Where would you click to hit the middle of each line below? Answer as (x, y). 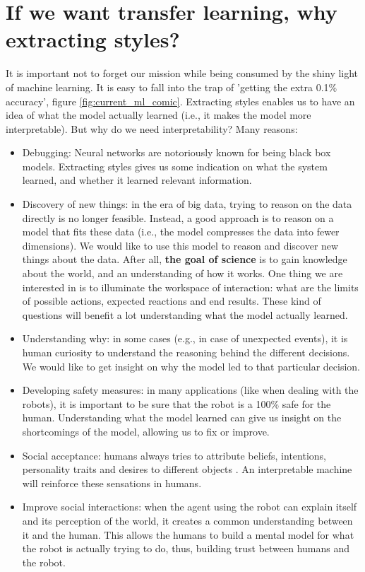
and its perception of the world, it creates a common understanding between (187, 520)
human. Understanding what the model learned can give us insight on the (182, 418)
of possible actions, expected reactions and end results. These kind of (172, 301)
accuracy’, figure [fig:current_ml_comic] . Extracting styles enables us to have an (180, 101)
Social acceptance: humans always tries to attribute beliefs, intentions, (174, 455)
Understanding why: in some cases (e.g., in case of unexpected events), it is (185, 338)
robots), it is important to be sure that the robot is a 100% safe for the (176, 403)
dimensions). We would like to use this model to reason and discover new (180, 245)
